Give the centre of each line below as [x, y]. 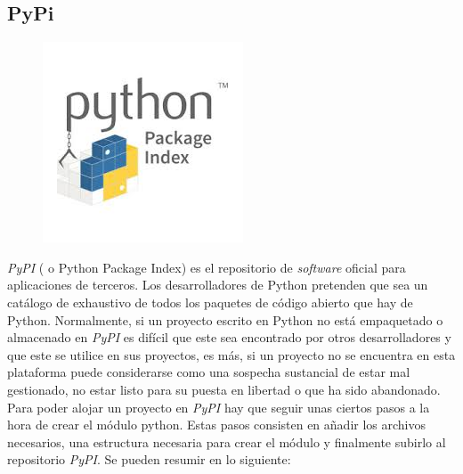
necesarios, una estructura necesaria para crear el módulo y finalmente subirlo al [227, 441]
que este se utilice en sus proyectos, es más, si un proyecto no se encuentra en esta [231, 354]
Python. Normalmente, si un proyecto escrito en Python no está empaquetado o [225, 319]
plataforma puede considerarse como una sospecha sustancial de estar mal [209, 372]
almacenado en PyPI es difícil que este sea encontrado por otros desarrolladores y [229, 337]
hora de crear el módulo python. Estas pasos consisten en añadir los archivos [216, 425]
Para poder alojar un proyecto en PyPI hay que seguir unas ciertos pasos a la [219, 407]
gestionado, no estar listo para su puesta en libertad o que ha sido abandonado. [224, 389]
